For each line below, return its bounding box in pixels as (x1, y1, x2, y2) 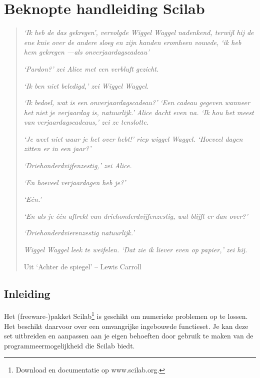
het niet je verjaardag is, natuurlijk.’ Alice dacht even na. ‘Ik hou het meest (23, 107, 254, 117)
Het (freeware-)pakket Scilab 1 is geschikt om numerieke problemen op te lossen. (4, 309, 248, 321)
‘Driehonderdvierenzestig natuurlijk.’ (23, 227, 134, 238)
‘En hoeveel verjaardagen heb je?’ (23, 177, 126, 187)
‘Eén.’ (23, 194, 41, 204)
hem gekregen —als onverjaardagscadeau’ (23, 47, 149, 57)
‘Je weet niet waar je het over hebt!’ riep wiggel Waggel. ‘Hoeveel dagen (23, 133, 243, 144)
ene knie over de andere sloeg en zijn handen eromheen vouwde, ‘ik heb (23, 37, 241, 47)
